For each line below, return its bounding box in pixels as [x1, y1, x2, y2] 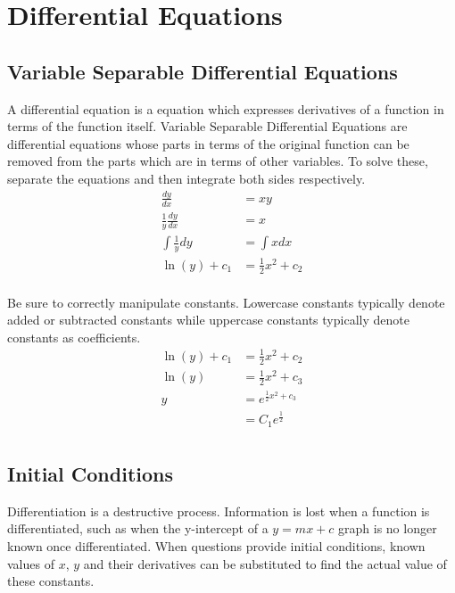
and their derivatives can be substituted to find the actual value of [83, 554, 447, 572]
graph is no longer [338, 519, 437, 538]
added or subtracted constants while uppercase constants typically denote [7, 310, 409, 329]
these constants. [7, 572, 95, 590]
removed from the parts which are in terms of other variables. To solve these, [7, 152, 428, 170]
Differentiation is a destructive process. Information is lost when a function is [7, 501, 430, 520]
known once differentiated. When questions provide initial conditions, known [7, 537, 426, 556]
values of [7, 554, 54, 572]
